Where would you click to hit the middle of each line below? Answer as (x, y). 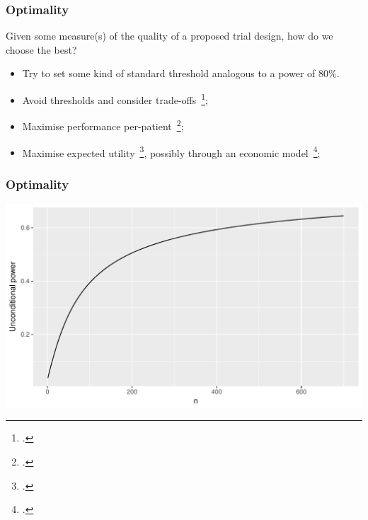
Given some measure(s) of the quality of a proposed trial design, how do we (169, 36)
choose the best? (41, 49)
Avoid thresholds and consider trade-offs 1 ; (115, 99)
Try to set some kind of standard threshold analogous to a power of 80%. (181, 73)
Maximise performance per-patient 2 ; (103, 125)
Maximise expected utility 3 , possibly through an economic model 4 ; (171, 151)
